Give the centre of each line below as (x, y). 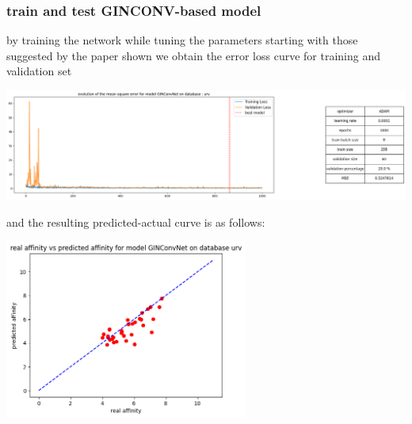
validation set (39, 71)
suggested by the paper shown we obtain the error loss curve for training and (193, 55)
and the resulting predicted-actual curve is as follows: (136, 222)
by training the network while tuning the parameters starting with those (182, 40)
